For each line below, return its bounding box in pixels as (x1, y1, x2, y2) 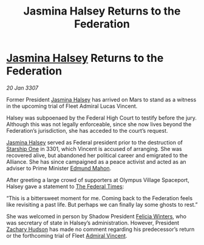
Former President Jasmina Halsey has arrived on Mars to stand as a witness (6, 96, 197, 103)
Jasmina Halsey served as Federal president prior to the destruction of (6, 138, 183, 146)
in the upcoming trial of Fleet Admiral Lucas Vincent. (6, 102, 138, 110)
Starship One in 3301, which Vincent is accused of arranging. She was (6, 145, 182, 152)
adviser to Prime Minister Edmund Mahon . (6, 164, 112, 172)
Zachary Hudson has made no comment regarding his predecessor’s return (6, 226, 195, 233)
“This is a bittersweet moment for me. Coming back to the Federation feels (6, 194, 193, 201)
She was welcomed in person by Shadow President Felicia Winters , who (6, 212, 187, 220)
